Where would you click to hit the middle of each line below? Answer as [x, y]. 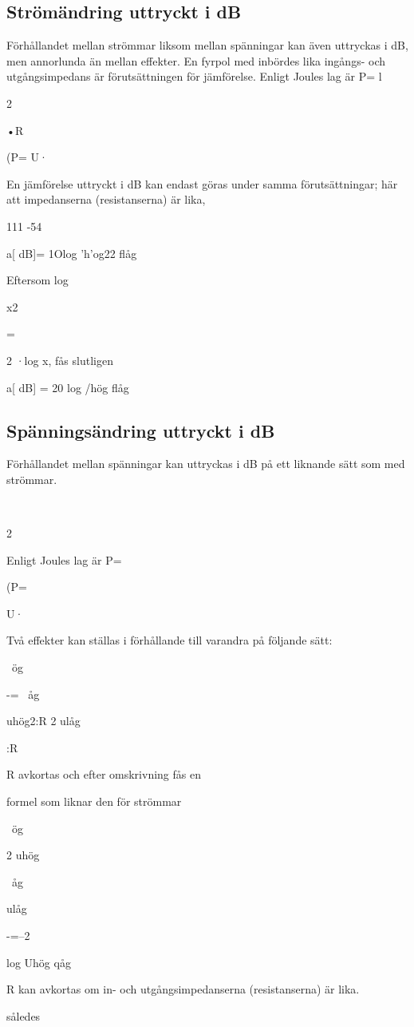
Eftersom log [37, 280]
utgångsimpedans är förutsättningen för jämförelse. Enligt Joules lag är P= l [194, 76]
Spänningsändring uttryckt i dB [141, 430]
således [24, 1015]
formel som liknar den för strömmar [94, 801]
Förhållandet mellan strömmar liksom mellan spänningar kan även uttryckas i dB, [207, 45]
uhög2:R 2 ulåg [43, 721]
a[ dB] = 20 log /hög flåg [68, 387]
